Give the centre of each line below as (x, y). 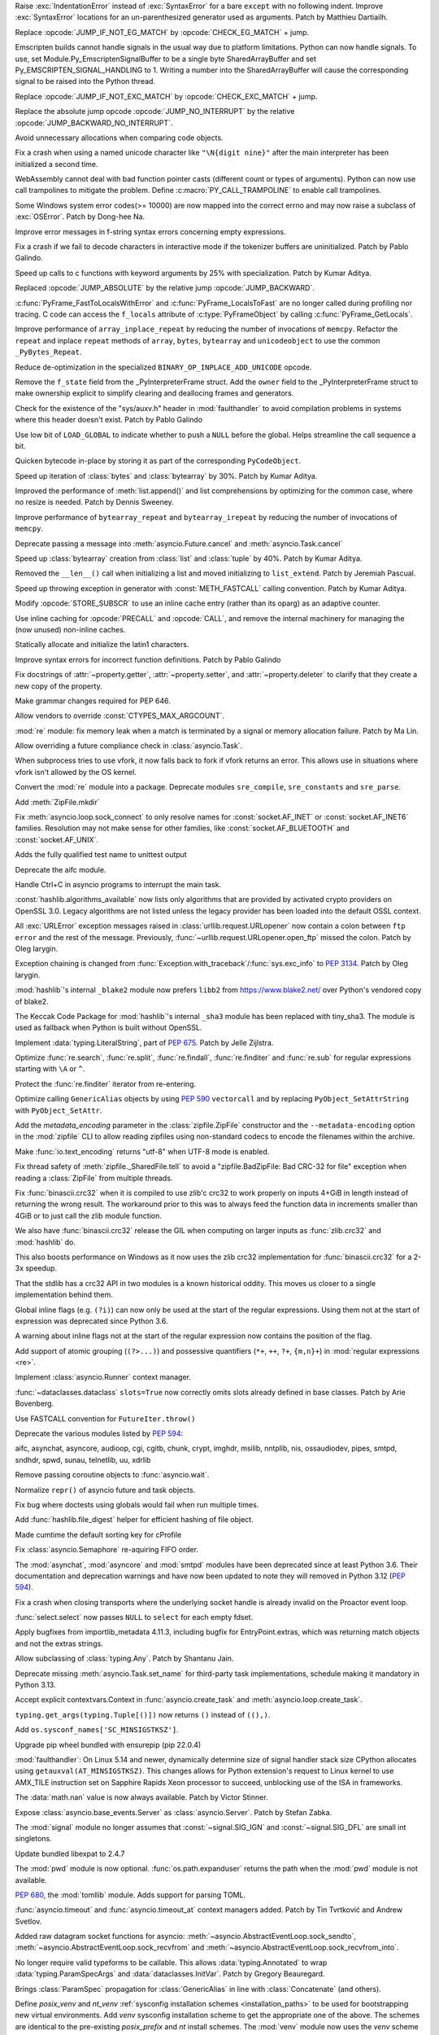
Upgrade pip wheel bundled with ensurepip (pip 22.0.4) (108, 1744)
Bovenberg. (35, 1403)
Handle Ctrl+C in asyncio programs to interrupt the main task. (118, 884)
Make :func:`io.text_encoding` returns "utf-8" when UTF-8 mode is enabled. (142, 1151)
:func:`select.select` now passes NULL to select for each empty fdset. (134, 1617)
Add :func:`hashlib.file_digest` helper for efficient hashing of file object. (134, 1520)
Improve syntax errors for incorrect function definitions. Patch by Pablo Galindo (148, 659)
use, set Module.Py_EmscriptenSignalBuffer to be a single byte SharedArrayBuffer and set (166, 59)
